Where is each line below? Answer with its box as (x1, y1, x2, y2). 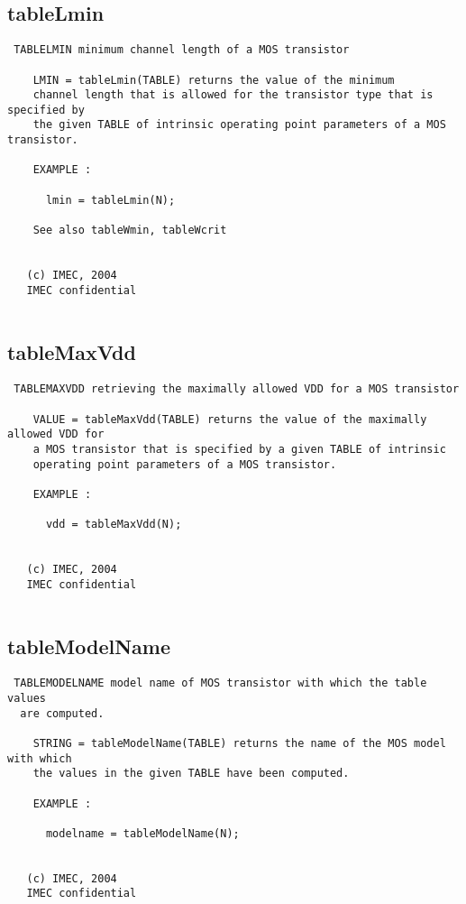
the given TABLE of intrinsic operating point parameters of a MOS (32, 118, 446, 132)
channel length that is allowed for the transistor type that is (32, 88, 434, 102)
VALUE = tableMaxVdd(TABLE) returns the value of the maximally (32, 412, 427, 426)
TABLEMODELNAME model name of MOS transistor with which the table (14, 677, 427, 690)
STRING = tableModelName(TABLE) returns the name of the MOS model (32, 736, 446, 750)
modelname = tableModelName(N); (45, 826, 240, 840)
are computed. (20, 706, 105, 720)
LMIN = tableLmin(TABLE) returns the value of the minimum (32, 73, 395, 87)
